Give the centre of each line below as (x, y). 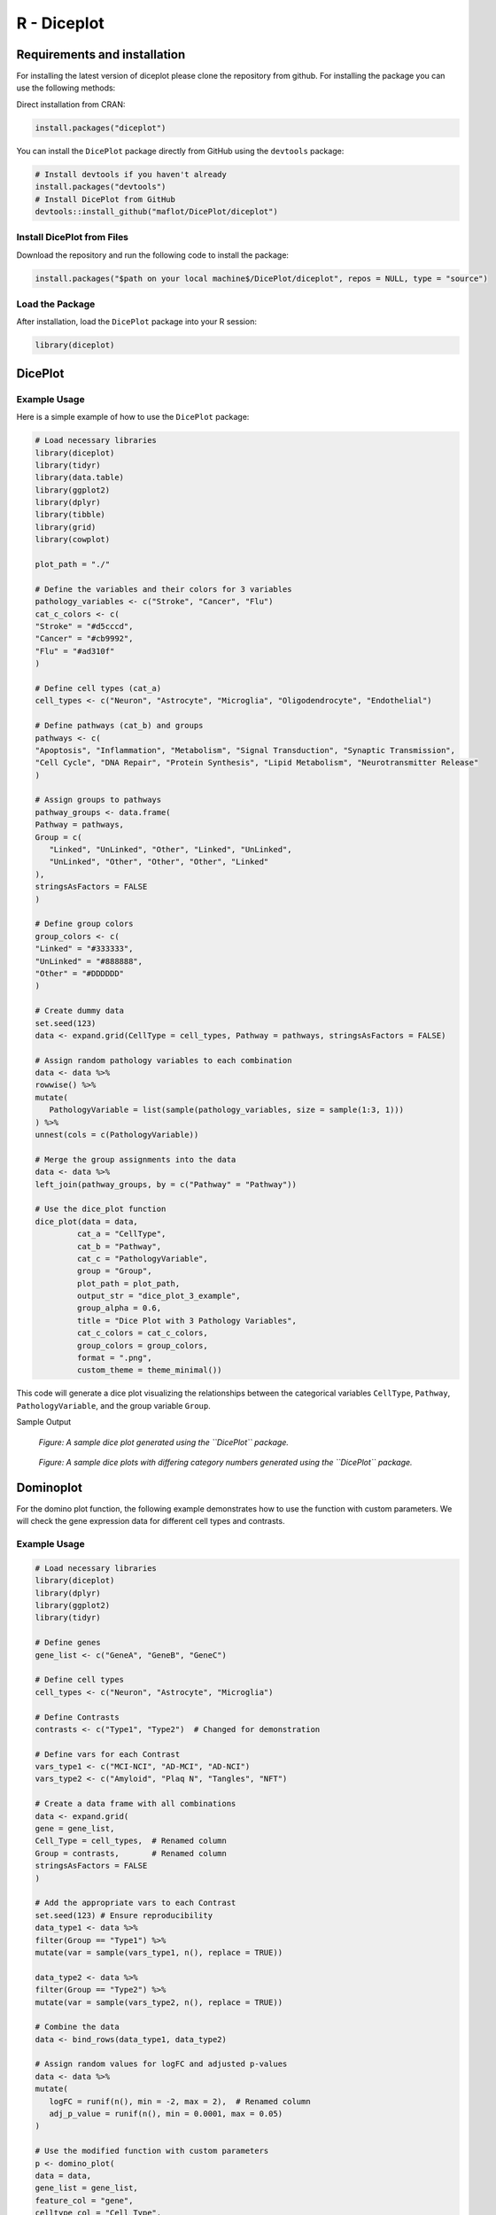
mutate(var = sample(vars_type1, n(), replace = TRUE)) (159, 1952)
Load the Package (56, 304)
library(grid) (66, 527)
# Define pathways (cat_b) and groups (119, 726)
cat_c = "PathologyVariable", (142, 1259)
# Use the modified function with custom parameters (152, 2151)
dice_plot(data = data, (87, 1221)
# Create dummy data (79, 1011)
